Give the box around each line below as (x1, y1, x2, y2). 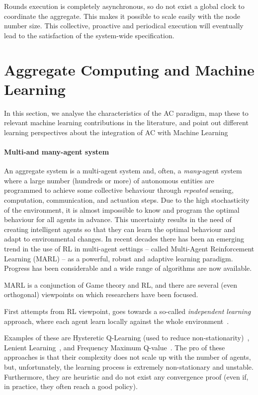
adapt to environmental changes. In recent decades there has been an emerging (4, 234, 244, 244)
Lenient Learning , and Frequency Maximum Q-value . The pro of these (4, 342, 225, 352)
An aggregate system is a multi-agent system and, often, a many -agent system (4, 165, 242, 176)
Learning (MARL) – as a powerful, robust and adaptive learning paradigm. (4, 253, 233, 263)
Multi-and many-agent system (4, 147, 109, 157)
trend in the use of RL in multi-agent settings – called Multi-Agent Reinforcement (4, 243, 255, 254)
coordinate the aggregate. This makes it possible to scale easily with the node (4, 10, 240, 21)
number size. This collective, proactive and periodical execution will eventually (4, 20, 244, 31)
